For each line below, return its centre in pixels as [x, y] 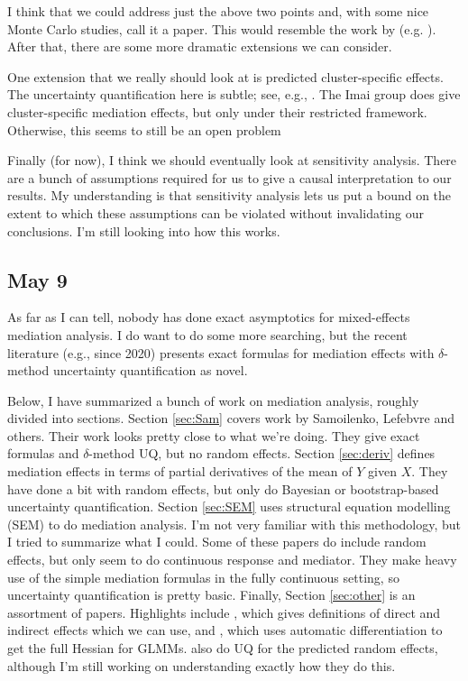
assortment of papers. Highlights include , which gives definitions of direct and [224, 612]
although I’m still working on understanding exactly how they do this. [202, 665]
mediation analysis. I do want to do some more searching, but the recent [207, 334]
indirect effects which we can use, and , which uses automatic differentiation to [225, 630]
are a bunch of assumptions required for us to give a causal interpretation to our [229, 177]
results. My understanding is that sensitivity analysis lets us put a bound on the [229, 195]
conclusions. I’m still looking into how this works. [144, 230]
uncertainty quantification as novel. [150, 370]
